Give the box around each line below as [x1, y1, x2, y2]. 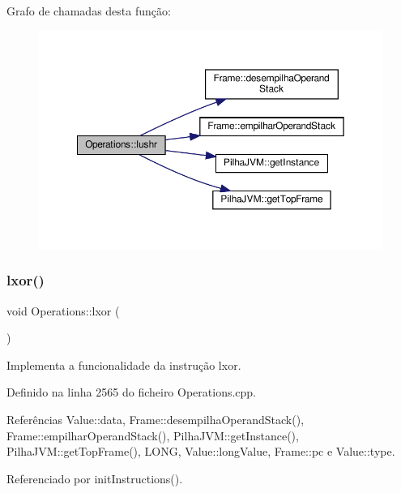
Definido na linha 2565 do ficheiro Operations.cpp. [6, 384, 257, 401]
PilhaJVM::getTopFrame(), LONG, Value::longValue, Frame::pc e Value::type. [6, 443, 395, 460]
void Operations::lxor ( [6, 302, 120, 319]
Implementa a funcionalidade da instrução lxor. [6, 356, 241, 373]
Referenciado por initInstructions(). [6, 469, 183, 487]
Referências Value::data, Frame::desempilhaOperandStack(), [6, 410, 305, 427]
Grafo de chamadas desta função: [6, 2, 171, 19]
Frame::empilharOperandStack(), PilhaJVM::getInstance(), [6, 427, 299, 444]
